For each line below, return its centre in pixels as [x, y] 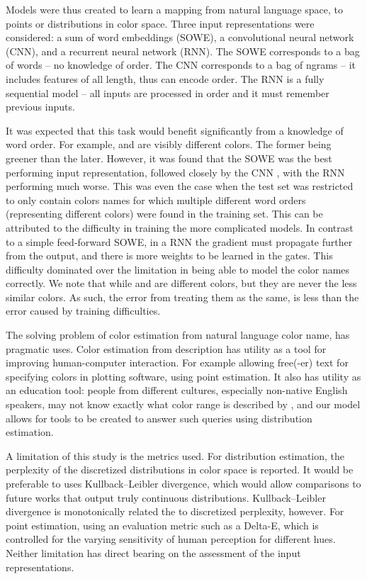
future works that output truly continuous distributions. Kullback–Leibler [166, 497]
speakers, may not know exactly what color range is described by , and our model [183, 404]
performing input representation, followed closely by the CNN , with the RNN [175, 172]
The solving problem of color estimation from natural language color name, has [178, 335]
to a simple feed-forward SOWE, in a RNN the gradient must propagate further [179, 241]
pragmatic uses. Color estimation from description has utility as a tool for [166, 348]
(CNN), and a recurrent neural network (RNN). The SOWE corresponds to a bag [183, 51]
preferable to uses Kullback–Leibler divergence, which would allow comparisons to [183, 483]
